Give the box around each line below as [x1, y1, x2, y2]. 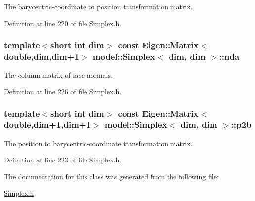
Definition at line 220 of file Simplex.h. [4, 18, 122, 28]
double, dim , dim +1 [4, 50, 79, 63]
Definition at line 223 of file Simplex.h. [4, 155, 122, 165]
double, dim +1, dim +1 [4, 119, 91, 131]
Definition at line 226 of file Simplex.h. [4, 86, 122, 96]
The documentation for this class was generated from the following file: [4, 171, 219, 181]
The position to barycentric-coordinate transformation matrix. [4, 138, 193, 148]
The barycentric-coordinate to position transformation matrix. [4, 1, 193, 11]
